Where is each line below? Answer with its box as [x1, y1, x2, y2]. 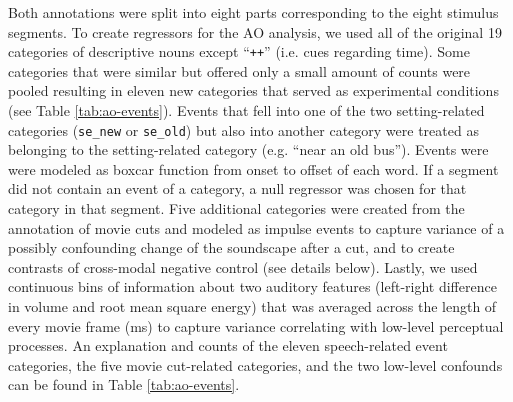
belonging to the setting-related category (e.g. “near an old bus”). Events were [8, 139, 489, 160]
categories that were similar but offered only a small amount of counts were [8, 60, 471, 81]
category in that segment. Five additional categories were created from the [8, 198, 465, 219]
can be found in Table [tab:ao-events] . [8, 374, 240, 395]
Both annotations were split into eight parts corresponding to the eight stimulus [8, 2, 499, 22]
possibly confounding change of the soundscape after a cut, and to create [8, 237, 455, 258]
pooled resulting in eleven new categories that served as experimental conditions [8, 80, 499, 101]
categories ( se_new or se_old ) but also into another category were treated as [8, 119, 479, 140]
